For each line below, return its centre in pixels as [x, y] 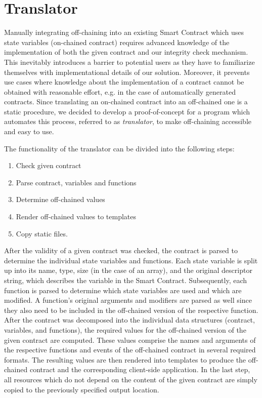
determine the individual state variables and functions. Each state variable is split [131, 260]
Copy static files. [42, 233]
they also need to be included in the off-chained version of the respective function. [131, 310]
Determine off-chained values [60, 199]
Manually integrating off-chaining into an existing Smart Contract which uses [124, 32]
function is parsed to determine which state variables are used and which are [123, 290]
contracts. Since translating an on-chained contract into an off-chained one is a [126, 102]
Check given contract [49, 165]
